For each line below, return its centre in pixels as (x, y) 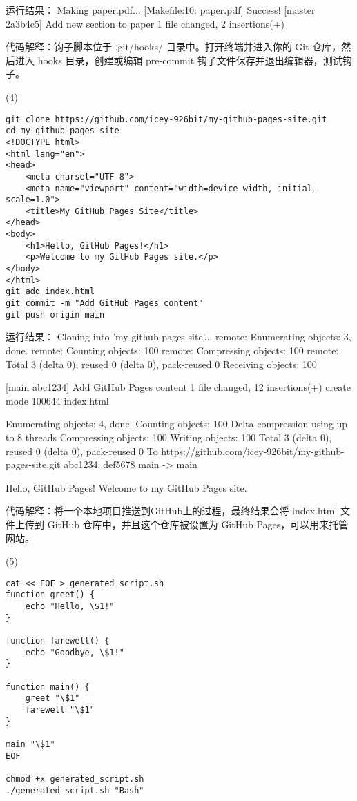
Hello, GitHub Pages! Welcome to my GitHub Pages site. (126, 487)
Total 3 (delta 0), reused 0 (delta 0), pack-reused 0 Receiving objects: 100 (161, 364)
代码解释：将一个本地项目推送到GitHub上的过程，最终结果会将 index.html (172, 511)
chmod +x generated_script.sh (75, 779)
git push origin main (55, 315)
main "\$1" (30, 744)
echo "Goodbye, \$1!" (75, 652)
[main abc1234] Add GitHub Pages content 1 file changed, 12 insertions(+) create (178, 387)
